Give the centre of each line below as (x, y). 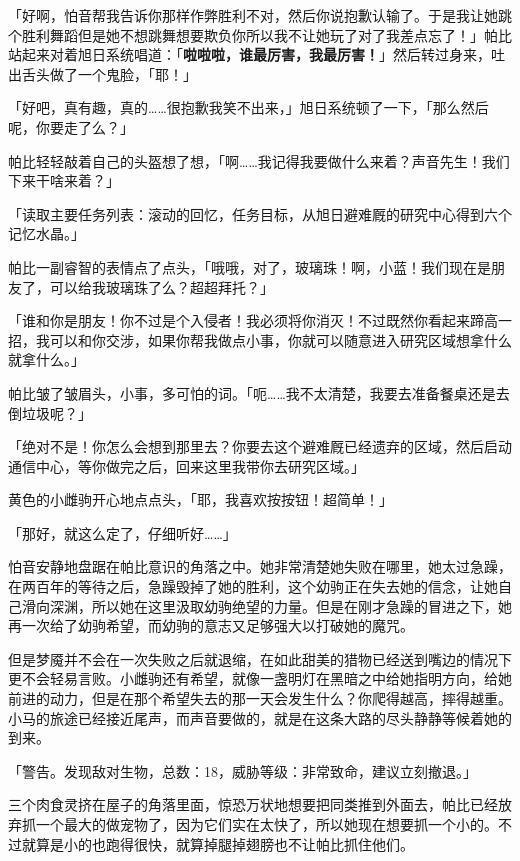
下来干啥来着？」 (64, 180)
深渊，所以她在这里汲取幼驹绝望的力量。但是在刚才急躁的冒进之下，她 (280, 605)
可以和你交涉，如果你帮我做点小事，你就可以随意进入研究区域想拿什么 (280, 339)
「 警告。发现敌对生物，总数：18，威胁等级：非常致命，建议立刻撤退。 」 (242, 770)
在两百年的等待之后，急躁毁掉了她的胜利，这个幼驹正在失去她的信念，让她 (253, 586)
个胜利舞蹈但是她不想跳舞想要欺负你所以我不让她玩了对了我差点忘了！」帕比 (260, 34)
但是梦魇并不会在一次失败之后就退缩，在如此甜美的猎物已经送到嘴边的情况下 (260, 658)
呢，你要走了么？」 (71, 126)
